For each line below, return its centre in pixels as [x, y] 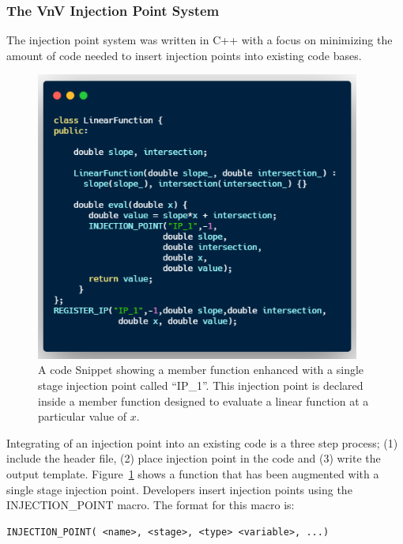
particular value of [83, 416]
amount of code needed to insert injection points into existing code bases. [184, 55]
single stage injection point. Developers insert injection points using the [179, 489]
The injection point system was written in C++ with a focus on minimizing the [200, 40]
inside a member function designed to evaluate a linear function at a [203, 400]
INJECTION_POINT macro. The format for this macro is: [151, 505]
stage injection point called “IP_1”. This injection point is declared [201, 385]
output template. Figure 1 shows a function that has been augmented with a [193, 473]
